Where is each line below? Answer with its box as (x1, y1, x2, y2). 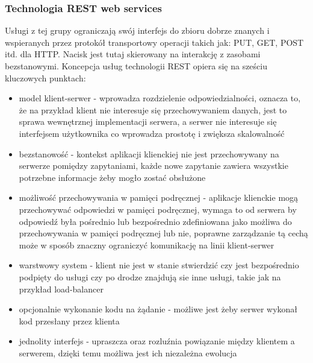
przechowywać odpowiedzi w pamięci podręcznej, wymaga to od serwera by (19, 203, 297, 215)
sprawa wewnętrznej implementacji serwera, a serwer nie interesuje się (19, 115, 277, 128)
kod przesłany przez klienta (19, 314, 120, 327)
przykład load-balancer (19, 282, 104, 295)
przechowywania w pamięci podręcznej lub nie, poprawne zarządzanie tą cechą (19, 227, 308, 239)
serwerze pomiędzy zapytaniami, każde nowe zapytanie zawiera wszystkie (19, 159, 288, 172)
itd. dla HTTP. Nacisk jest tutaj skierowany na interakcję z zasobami (5, 48, 261, 60)
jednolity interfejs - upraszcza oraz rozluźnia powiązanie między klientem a (19, 335, 295, 347)
